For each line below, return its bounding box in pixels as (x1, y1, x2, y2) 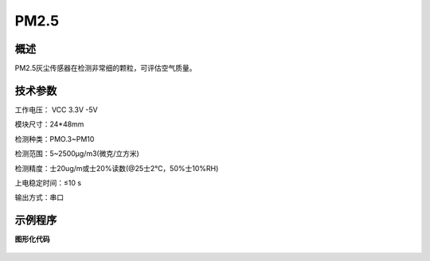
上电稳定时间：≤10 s (14, 177, 82, 187)
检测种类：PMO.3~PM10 (14, 134, 95, 143)
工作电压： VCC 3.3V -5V (14, 104, 99, 115)
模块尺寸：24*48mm (14, 119, 84, 129)
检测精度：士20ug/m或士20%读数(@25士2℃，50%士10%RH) (14, 163, 219, 173)
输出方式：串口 (14, 193, 64, 202)
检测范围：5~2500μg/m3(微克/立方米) (14, 149, 139, 158)
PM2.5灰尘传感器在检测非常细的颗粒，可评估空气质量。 (14, 64, 197, 73)
